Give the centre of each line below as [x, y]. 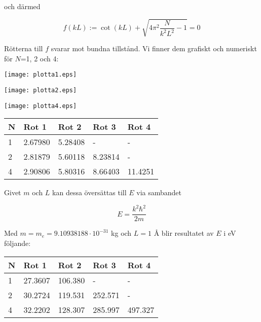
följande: [17, 243]
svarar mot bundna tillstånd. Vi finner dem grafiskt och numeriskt [154, 48]
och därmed [22, 6]
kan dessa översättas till [89, 192]
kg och [121, 233]
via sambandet [159, 192]
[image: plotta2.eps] [41, 90]
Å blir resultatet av [184, 233]
